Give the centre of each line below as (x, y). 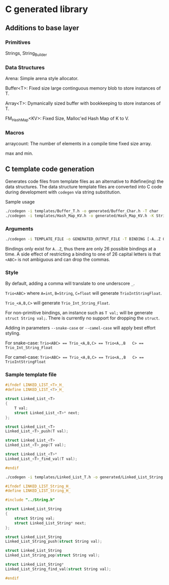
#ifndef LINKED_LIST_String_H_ (38, 486)
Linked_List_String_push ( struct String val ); (54, 542)
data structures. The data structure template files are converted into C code (83, 186)
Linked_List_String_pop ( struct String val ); (53, 555)
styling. (13, 333)
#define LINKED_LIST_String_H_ (38, 491)
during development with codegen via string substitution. (63, 192)
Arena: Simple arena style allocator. (42, 78)
